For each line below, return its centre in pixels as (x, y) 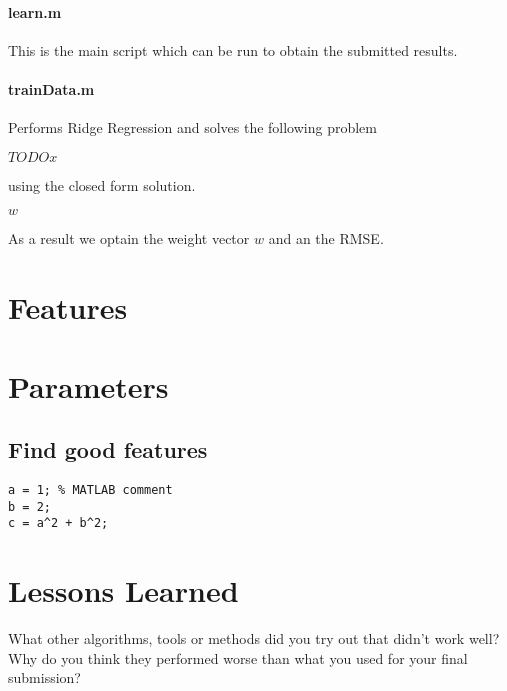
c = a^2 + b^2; (58, 523)
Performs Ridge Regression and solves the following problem (192, 127)
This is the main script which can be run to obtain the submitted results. (233, 49)
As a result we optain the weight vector (129, 238)
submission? (44, 677)
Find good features (108, 449)
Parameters (88, 385)
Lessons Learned (123, 590)
